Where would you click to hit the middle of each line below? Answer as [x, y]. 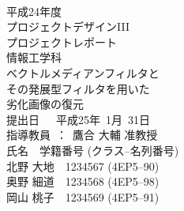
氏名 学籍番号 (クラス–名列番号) [93, 150]
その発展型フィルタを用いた [78, 88]
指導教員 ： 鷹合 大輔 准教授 [82, 135]
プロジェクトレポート [62, 41]
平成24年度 [34, 11]
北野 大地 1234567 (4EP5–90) [83, 166]
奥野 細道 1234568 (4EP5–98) [83, 181]
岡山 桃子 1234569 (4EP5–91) [83, 196]
